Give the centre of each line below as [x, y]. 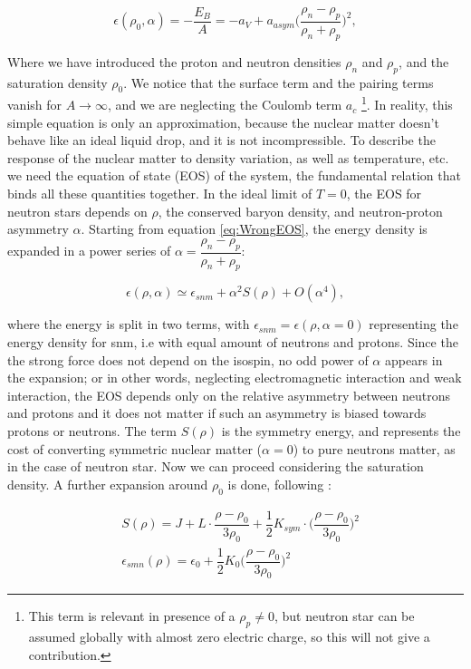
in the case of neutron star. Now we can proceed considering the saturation [216, 466]
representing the [413, 324]
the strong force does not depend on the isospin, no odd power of [188, 359]
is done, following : [279, 484]
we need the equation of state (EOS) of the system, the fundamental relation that [234, 175]
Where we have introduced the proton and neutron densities [174, 61]
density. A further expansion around [108, 484]
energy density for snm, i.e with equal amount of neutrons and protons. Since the [233, 342]
